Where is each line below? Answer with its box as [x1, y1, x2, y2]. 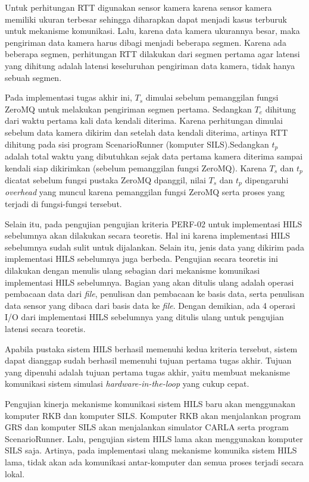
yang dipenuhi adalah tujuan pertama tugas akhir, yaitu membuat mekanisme [5, 365, 291, 378]
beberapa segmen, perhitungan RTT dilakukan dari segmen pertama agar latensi [5, 48, 300, 60]
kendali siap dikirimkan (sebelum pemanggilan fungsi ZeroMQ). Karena [5, 161, 267, 174]
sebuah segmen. [5, 71, 62, 83]
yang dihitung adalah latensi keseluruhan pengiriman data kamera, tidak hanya [5, 59, 295, 71]
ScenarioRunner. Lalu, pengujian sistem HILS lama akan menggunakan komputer [5, 432, 303, 445]
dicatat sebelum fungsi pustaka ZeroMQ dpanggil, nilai [5, 174, 206, 186]
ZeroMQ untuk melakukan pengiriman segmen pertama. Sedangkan [5, 102, 252, 115]
